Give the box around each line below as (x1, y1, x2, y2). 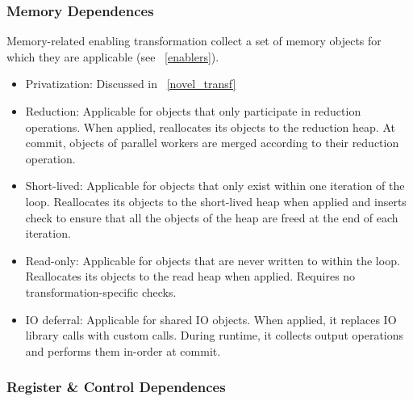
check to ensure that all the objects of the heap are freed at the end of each (25, 209, 398, 226)
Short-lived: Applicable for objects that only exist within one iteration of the (25, 177, 405, 194)
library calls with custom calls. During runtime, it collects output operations (25, 327, 404, 344)
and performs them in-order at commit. (25, 342, 221, 359)
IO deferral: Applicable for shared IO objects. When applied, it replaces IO (25, 310, 397, 327)
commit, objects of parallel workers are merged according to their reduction (25, 134, 399, 151)
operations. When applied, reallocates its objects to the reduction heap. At (25, 118, 395, 135)
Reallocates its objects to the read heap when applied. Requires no (25, 268, 356, 285)
